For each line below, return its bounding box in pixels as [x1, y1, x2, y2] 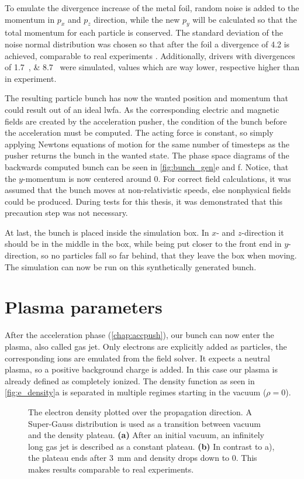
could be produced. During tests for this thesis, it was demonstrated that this [5, 195, 283, 207]
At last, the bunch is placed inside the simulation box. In [5, 226, 209, 238]
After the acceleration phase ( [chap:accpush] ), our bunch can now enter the [5, 329, 274, 341]
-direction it [241, 226, 284, 238]
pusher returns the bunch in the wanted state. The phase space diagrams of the [5, 149, 289, 161]
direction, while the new [94, 13, 180, 25]
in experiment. [5, 72, 57, 84]
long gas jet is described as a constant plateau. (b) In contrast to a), [28, 440, 275, 452]
